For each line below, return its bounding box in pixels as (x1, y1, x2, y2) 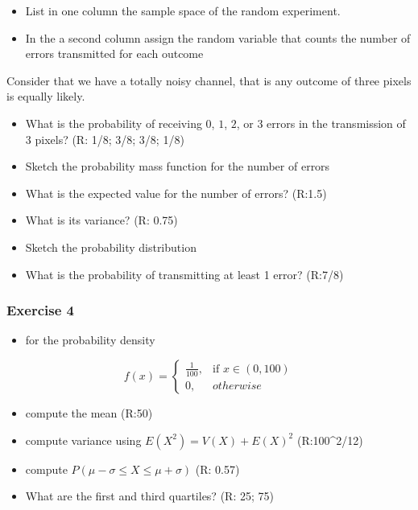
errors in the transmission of (267, 114, 406, 131)
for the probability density (25, 331, 155, 348)
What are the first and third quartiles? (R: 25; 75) (25, 487, 274, 504)
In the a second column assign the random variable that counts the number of (25, 29, 411, 46)
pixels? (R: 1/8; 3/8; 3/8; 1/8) (35, 130, 184, 147)
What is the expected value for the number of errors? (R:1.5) (25, 184, 327, 201)
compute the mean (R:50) (25, 404, 153, 421)
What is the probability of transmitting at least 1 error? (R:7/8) (25, 265, 344, 282)
